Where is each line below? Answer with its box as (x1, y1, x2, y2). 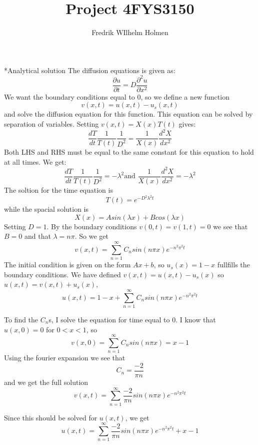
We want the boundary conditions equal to (4, 91, 135, 102)
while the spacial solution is (4, 204, 89, 214)
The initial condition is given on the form (4, 259, 131, 270)
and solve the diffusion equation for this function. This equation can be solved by (4, 109, 253, 119)
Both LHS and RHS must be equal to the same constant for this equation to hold (4, 147, 254, 157)
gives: (178, 119, 196, 129)
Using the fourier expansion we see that (4, 352, 125, 363)
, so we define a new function (140, 91, 229, 102)
